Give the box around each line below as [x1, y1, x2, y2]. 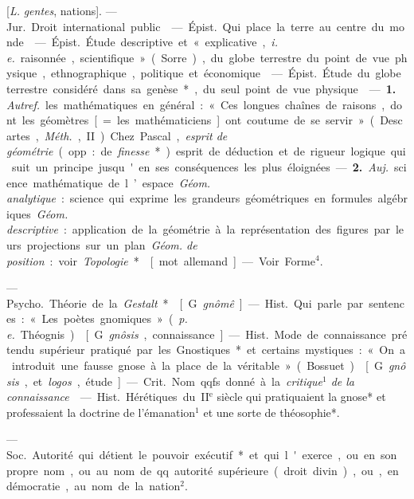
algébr [377, 190, 408, 206]
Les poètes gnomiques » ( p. [41, 310, 188, 327]
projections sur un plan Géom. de [26, 236, 197, 253]
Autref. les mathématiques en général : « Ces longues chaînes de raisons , [6, 96, 385, 112]
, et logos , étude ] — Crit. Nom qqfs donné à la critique [24, 372, 322, 389]
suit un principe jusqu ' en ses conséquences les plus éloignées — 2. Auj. [11, 158, 389, 175]
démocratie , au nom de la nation [6, 477, 181, 494]
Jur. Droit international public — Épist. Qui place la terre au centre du [6, 18, 385, 34]
